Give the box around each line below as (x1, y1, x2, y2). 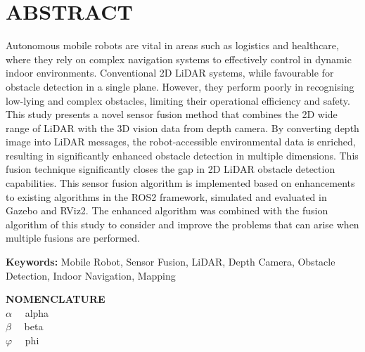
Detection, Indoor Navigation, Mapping (6, 268, 176, 282)
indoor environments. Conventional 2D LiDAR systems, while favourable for (6, 65, 334, 80)
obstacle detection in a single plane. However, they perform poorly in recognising (6, 79, 354, 93)
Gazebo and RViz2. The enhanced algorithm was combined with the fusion (6, 203, 328, 218)
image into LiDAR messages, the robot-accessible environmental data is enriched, (6, 134, 356, 149)
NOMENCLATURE (6, 292, 105, 306)
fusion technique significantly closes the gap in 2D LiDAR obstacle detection (6, 162, 335, 176)
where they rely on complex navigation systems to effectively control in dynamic (6, 51, 352, 66)
